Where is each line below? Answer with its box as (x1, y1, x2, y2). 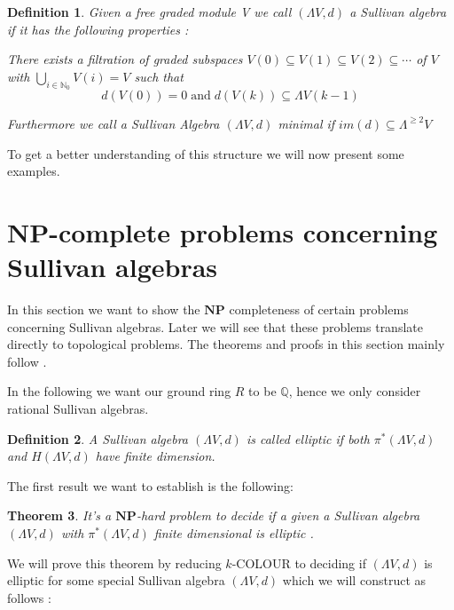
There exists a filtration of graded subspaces (7, 50, 243, 68)
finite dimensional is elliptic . (153, 524, 314, 543)
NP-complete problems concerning (7, 213, 438, 250)
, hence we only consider (288, 382, 421, 400)
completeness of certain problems (229, 300, 409, 319)
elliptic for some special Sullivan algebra (7, 571, 225, 590)
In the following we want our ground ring (7, 382, 231, 400)
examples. (7, 162, 60, 180)
